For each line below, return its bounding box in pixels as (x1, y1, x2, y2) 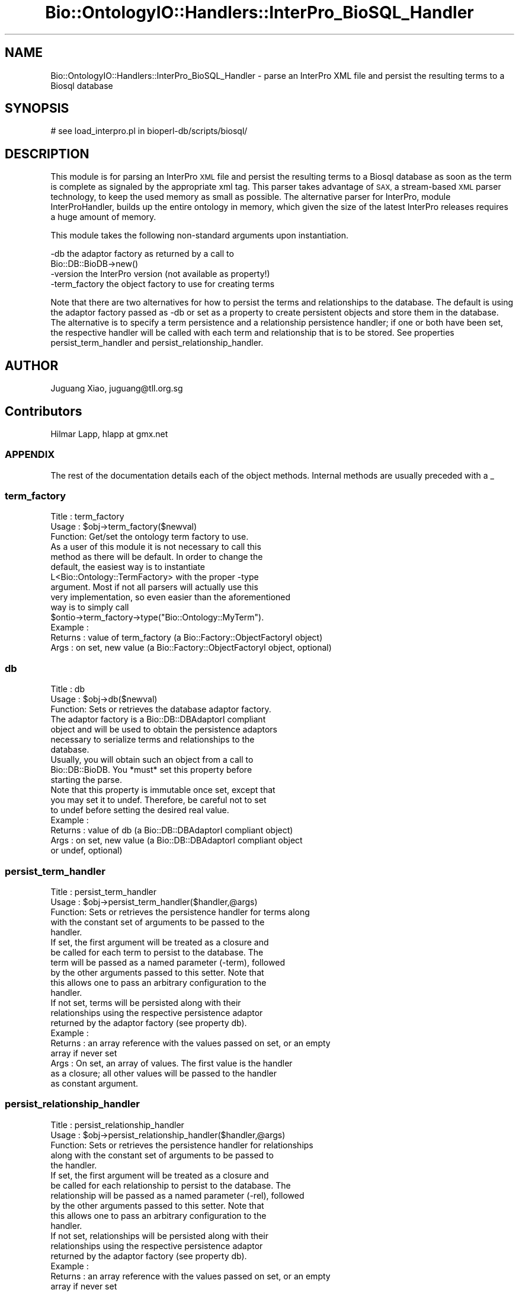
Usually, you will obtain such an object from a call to (50, 754, 254, 765)
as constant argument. (50, 1078, 139, 1088)
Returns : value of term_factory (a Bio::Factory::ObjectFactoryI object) (50, 632, 323, 643)
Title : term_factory (50, 511, 124, 522)
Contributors (5, 403, 82, 419)
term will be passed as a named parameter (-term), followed (50, 957, 285, 967)
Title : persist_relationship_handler (50, 1119, 184, 1130)
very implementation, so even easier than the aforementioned (50, 592, 291, 603)
